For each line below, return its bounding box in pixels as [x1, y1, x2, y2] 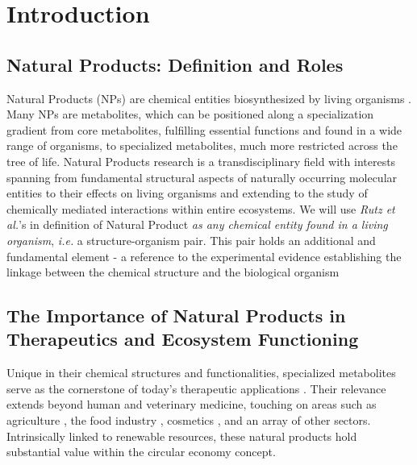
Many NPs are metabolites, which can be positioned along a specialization [6, 106, 374, 122]
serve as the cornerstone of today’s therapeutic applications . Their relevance [6, 380, 386, 396]
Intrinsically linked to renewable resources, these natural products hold [6, 427, 357, 444]
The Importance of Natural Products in [6, 303, 346, 328]
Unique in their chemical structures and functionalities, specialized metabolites [6, 364, 396, 381]
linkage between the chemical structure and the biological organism [6, 264, 340, 280]
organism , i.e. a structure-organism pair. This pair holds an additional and [6, 231, 376, 248]
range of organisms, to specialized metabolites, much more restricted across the [6, 137, 398, 154]
